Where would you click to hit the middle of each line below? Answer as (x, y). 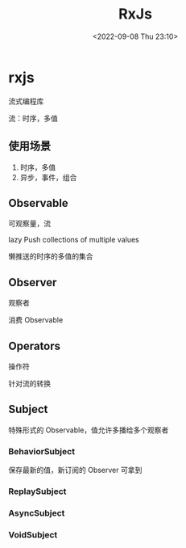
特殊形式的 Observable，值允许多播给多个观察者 (89, 430)
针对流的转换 (29, 383)
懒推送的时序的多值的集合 (51, 256)
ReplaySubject (37, 491)
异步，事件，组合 (48, 177)
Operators (35, 346)
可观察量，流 (29, 224)
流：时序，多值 (33, 118)
